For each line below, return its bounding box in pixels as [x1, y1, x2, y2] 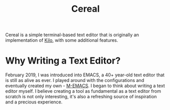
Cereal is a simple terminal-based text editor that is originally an [5, 32, 139, 38]
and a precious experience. [5, 99, 63, 105]
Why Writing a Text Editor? [5, 55, 121, 67]
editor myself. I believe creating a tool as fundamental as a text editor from [5, 88, 161, 94]
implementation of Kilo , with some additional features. [5, 37, 119, 43]
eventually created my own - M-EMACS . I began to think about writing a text [5, 82, 165, 89]
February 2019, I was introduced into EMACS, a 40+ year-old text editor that [5, 72, 165, 78]
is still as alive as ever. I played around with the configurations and [5, 77, 144, 84]
